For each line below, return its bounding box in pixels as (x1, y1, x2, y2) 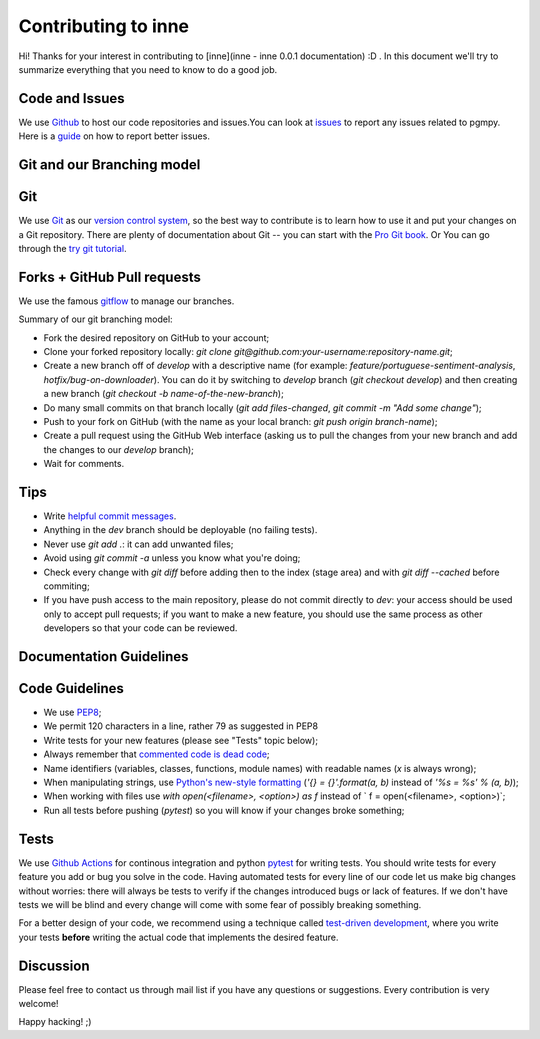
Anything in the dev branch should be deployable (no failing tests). (43, 524, 318, 536)
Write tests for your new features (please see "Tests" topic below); (43, 734, 319, 746)
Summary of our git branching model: (18, 313, 174, 325)
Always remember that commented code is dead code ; (43, 748, 270, 760)
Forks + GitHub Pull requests (18, 268, 202, 285)
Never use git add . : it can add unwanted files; (43, 538, 234, 550)
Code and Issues (18, 90, 125, 107)
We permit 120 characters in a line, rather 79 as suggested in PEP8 (43, 720, 319, 732)
